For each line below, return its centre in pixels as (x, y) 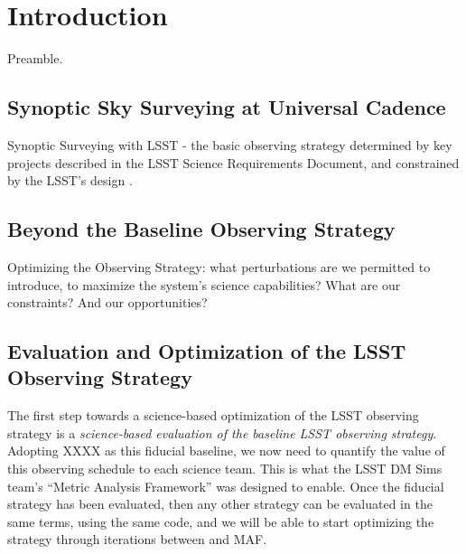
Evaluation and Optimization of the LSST (207, 351)
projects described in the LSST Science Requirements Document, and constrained (233, 162)
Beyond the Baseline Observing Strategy (201, 229)
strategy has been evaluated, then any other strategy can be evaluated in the (220, 504)
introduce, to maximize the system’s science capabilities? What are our (204, 284)
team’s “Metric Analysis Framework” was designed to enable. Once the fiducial (226, 486)
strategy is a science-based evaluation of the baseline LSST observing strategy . (222, 432)
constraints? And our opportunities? (107, 302)
